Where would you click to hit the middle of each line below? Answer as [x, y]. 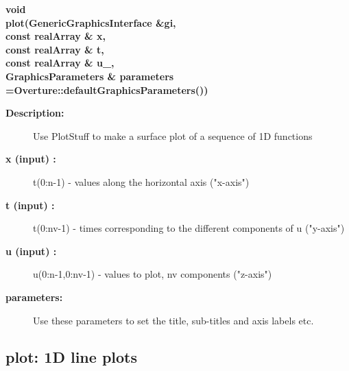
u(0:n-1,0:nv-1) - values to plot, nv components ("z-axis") [153, 274]
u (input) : [31, 251]
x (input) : [31, 159]
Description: [35, 113]
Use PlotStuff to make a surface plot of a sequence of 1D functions [173, 135]
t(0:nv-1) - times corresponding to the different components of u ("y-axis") [189, 228]
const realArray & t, [55, 49]
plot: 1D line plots [72, 357]
